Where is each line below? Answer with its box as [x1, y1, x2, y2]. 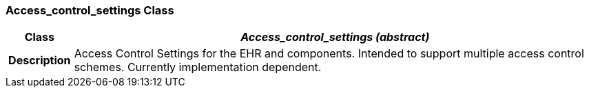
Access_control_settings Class [6, 3, 174, 17]
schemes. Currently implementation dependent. [74, 60, 322, 75]
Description [8, 53, 71, 68]
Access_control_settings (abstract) [240, 30, 430, 44]
